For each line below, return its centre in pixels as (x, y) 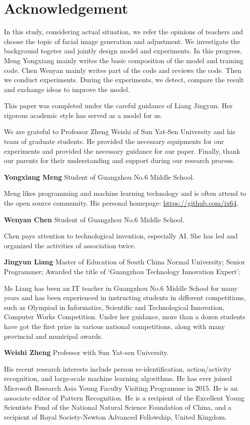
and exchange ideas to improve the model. (67, 89)
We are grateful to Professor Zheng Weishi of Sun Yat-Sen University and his (120, 131)
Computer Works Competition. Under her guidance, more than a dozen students (125, 317)
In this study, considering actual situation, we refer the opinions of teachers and (124, 32)
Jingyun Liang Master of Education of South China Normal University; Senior (125, 262)
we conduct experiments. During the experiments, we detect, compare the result (124, 80)
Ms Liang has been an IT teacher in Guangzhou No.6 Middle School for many (121, 288)
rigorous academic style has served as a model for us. (83, 115)
